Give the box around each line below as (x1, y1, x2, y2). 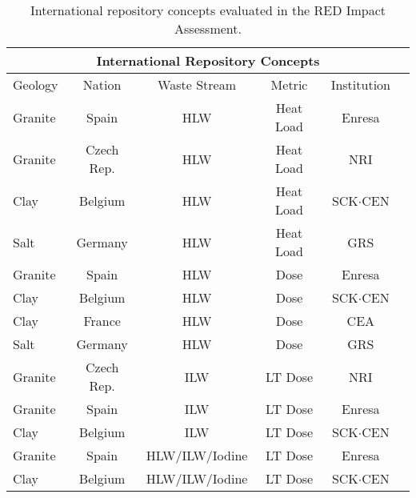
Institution (330, 75, 390, 94)
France (83, 311, 121, 330)
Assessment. (174, 19, 242, 38)
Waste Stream (158, 75, 237, 94)
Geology (13, 75, 58, 94)
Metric (270, 75, 308, 94)
